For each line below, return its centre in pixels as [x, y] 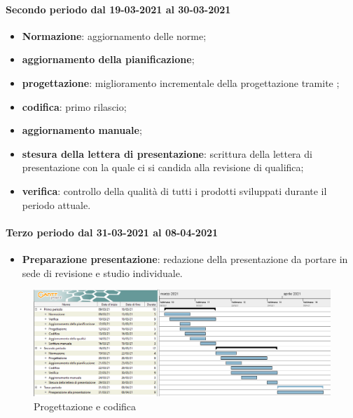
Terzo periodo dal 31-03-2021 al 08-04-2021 [112, 232]
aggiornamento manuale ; [82, 130]
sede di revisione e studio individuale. [102, 272]
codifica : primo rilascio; [74, 106]
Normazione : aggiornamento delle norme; [114, 35]
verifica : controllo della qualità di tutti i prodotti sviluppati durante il [174, 190]
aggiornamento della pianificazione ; [108, 59]
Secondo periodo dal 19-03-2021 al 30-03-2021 [118, 9]
